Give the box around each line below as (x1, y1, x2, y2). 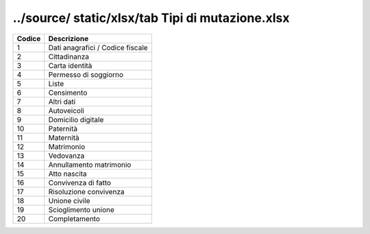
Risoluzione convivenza (48, 187, 125, 196)
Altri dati (48, 97, 76, 106)
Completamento (48, 213, 101, 223)
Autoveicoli (48, 106, 85, 115)
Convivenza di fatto (48, 178, 112, 187)
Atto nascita (48, 169, 87, 178)
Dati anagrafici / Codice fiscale (48, 43, 148, 52)
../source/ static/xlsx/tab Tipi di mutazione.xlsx (12, 10, 290, 25)
